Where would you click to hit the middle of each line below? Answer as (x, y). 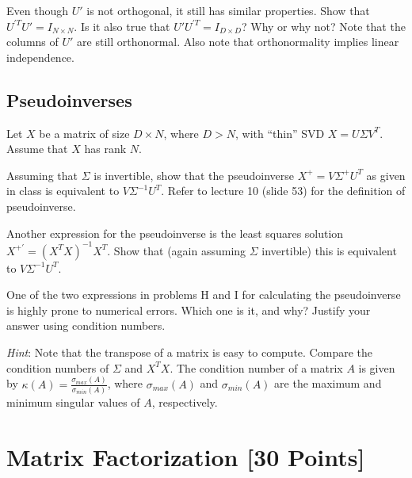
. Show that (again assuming (177, 250)
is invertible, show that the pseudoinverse (194, 175)
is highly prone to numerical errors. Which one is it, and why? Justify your (189, 310)
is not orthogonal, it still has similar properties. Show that (228, 10)
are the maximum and (328, 383)
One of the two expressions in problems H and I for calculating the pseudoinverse (204, 294)
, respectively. (185, 402)
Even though (37, 10)
